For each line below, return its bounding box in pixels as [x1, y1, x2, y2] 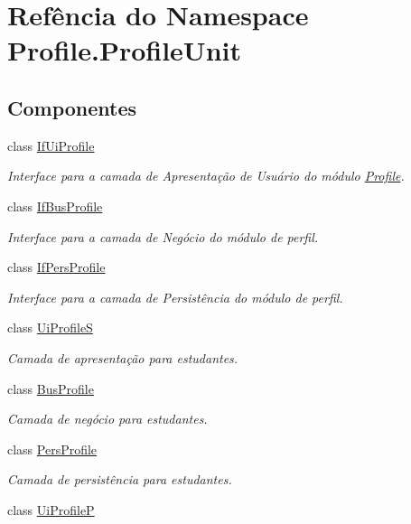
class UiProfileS [7, 318, 93, 337]
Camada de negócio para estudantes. [7, 409, 208, 428]
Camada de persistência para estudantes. [7, 470, 232, 489]
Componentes [7, 93, 137, 121]
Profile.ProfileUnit [7, 32, 241, 69]
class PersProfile [7, 439, 98, 458]
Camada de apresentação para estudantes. [7, 348, 238, 367]
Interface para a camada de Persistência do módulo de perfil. [7, 287, 343, 306]
